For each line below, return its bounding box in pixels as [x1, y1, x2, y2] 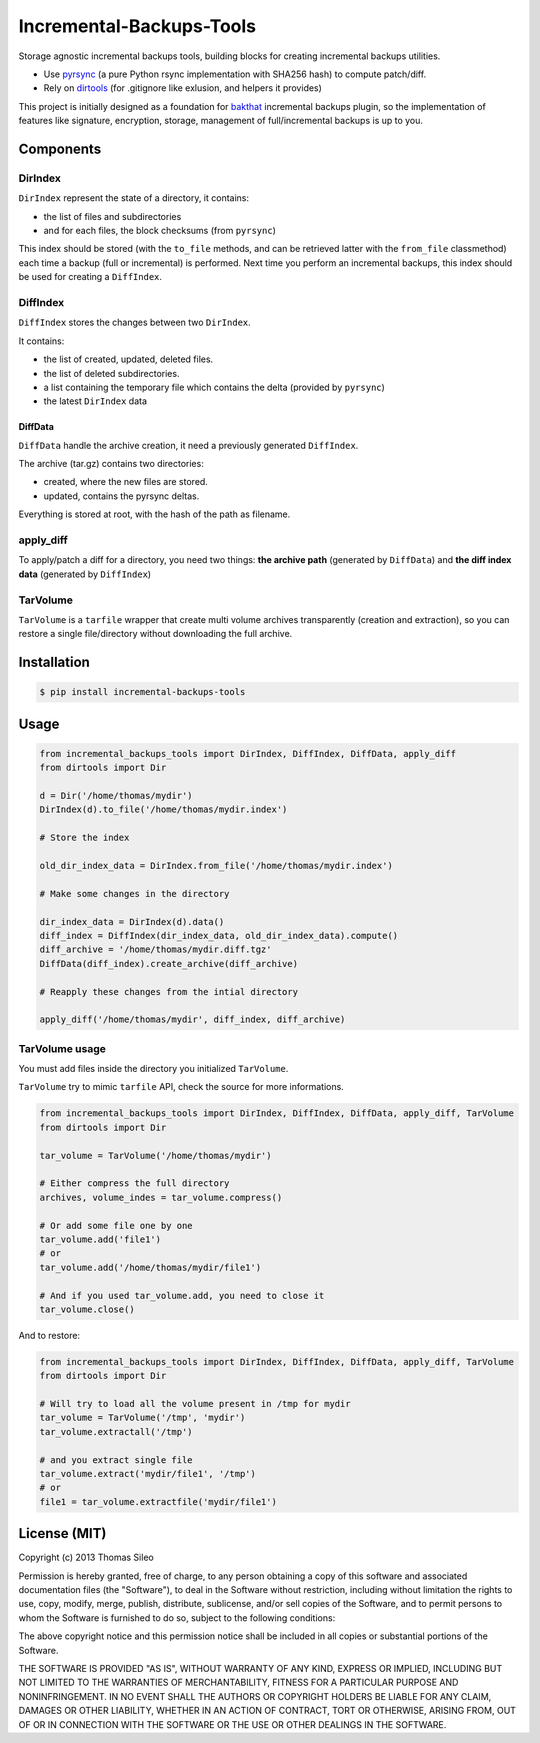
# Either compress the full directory [39, 1178, 230, 1189]
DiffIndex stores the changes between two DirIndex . [18, 316, 252, 329]
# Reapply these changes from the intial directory [39, 986, 299, 997]
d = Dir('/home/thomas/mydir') [39, 790, 194, 802]
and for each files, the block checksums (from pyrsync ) [43, 225, 277, 237]
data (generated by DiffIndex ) [18, 568, 152, 580]
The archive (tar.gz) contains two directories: [18, 458, 204, 470]
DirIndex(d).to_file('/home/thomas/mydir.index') [39, 804, 288, 815]
